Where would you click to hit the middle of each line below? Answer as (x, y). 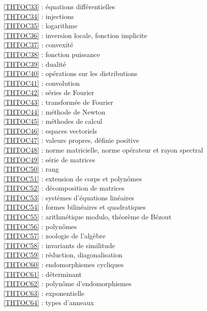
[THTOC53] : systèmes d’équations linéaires (69, 197)
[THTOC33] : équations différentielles (59, 6)
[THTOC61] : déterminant (43, 274)
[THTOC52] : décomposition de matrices (64, 188)
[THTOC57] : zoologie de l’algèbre (55, 236)
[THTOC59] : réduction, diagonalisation (63, 255)
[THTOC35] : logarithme (41, 26)
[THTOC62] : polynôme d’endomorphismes (68, 283)
